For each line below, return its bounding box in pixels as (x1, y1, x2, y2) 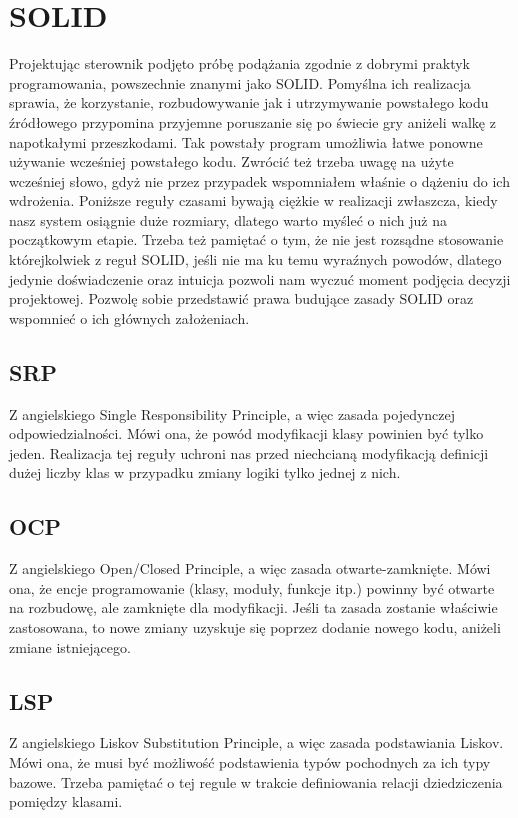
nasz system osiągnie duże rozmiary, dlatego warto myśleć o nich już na (9, 209, 447, 230)
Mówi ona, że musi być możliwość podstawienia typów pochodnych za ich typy (9, 751, 491, 772)
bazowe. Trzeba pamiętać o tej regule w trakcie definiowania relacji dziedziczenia (9, 771, 503, 792)
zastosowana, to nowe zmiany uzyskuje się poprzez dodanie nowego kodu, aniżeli (9, 617, 501, 637)
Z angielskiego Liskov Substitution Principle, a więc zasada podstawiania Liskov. (9, 732, 504, 753)
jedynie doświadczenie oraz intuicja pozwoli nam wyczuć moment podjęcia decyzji (9, 268, 511, 289)
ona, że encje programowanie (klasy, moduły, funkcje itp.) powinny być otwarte (9, 577, 495, 598)
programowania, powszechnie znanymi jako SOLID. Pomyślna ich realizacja (9, 72, 471, 93)
